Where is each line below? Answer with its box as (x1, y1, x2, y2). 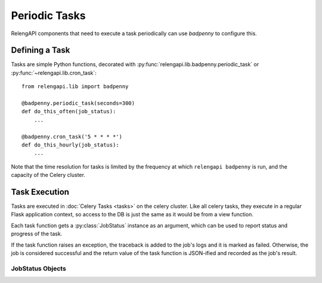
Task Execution (11, 186, 70, 197)
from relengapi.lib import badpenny (21, 83, 129, 90)
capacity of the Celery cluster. (11, 172, 86, 179)
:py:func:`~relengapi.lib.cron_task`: (11, 69, 97, 76)
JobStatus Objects (11, 264, 67, 272)
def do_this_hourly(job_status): (21, 141, 119, 148)
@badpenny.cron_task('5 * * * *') (21, 133, 122, 140)
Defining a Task (11, 45, 70, 55)
